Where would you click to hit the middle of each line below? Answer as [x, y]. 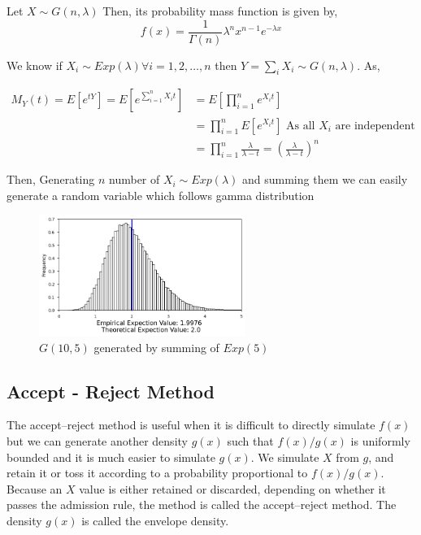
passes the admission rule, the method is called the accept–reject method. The [202, 505]
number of [135, 179]
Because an [35, 488]
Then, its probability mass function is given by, [220, 11]
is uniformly [380, 441]
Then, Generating [51, 179]
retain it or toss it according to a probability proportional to [157, 473]
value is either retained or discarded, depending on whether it [232, 488]
